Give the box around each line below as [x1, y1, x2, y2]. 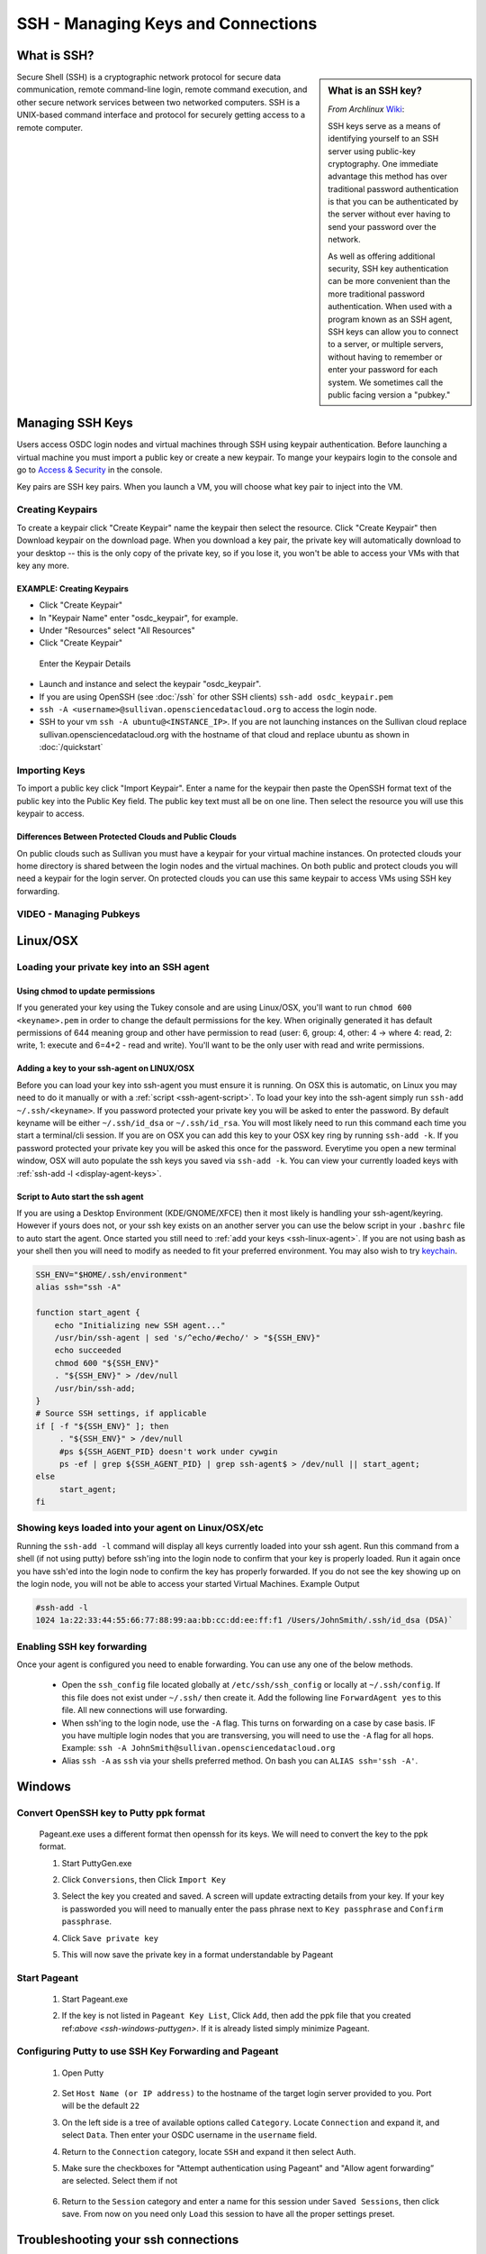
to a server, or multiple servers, [328, 339, 445, 350]
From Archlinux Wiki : [328, 104, 405, 115]
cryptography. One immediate [328, 158, 438, 169]
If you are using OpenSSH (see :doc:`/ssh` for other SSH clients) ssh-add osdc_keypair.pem [39, 691, 393, 702]
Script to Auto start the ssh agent [16, 1191, 144, 1202]
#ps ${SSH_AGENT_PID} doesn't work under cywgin [58, 1446, 278, 1456]
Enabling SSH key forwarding [16, 1640, 148, 1653]
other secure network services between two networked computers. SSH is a [16, 96, 301, 107]
